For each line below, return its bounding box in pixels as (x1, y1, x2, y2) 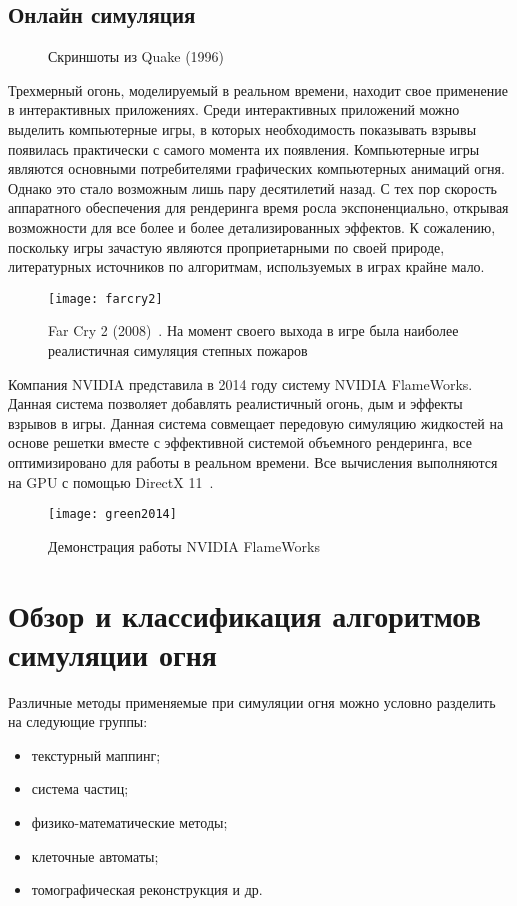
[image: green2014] (48, 507, 177, 522)
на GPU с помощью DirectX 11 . (8, 471, 214, 492)
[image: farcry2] (48, 291, 163, 306)
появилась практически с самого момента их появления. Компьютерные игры (8, 138, 480, 159)
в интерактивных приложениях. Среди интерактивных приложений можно (8, 99, 460, 120)
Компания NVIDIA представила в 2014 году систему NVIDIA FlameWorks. (8, 373, 473, 394)
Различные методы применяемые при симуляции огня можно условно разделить (8, 691, 496, 712)
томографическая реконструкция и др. (31, 879, 263, 900)
